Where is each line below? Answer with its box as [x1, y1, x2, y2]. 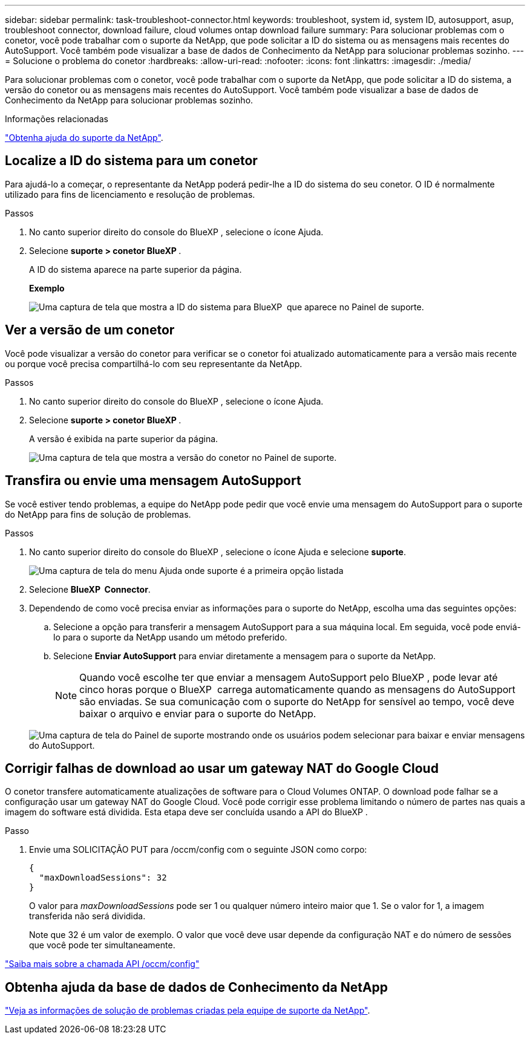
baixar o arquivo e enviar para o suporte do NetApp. [79, 707, 316, 720]
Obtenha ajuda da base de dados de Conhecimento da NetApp [5, 979, 388, 995]
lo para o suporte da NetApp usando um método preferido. [53, 631, 287, 642]
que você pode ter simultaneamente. [29, 940, 175, 951]
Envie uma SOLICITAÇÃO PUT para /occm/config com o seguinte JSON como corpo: [29, 844, 367, 855]
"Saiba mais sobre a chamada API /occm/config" [5, 959, 200, 969]
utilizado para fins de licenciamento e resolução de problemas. [5, 189, 255, 200]
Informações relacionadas [5, 114, 108, 124]
